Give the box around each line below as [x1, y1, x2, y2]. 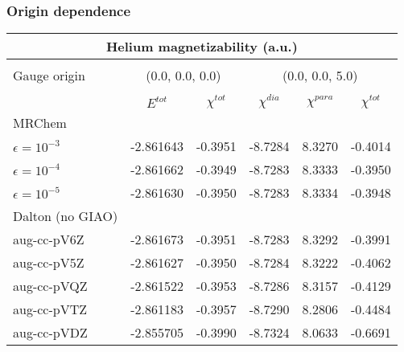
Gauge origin [13, 66, 85, 85]
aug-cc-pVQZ [13, 276, 88, 296]
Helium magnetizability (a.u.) [105, 37, 298, 56]
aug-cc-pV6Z [13, 230, 85, 249]
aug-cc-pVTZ [13, 300, 87, 319]
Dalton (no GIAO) [13, 207, 118, 226]
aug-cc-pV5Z [13, 253, 85, 272]
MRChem [13, 113, 67, 133]
